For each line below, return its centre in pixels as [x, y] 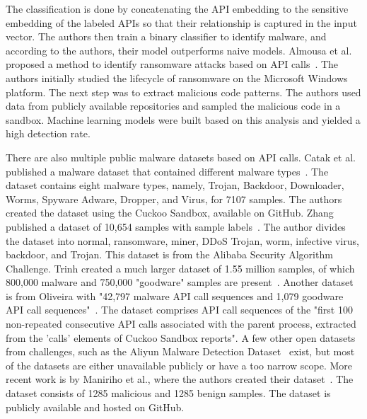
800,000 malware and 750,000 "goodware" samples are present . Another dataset [180, 282]
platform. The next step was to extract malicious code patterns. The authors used [183, 92]
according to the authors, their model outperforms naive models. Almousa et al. [179, 50]
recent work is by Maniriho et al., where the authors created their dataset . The [180, 379]
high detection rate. [48, 133]
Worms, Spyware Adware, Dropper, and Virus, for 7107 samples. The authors [174, 199]
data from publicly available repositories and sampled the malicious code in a [173, 106]
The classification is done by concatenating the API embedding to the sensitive [177, 8]
